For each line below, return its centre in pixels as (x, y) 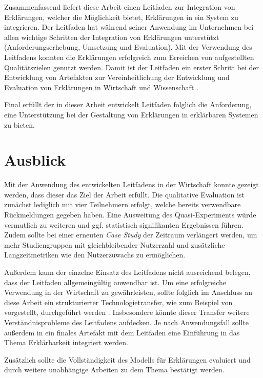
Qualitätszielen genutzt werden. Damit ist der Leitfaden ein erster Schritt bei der (132, 67)
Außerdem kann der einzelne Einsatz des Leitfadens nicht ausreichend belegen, (127, 272)
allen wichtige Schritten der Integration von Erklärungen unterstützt (112, 37)
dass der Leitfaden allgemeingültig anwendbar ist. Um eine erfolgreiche (115, 282)
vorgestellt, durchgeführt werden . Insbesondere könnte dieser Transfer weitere (127, 312)
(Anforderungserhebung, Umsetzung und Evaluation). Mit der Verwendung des (128, 47)
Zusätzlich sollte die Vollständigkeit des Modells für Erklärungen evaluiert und (127, 359)
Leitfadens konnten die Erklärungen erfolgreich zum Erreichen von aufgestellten (129, 57)
